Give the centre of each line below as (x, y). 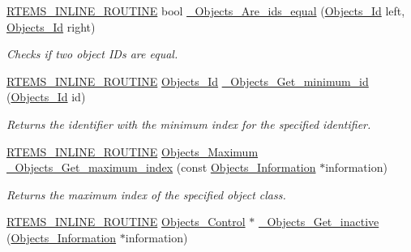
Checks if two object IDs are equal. (92, 54)
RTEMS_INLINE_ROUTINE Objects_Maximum (133, 151)
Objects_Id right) (51, 26)
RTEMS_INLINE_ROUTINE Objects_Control (126, 222)
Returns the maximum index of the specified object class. (146, 194)
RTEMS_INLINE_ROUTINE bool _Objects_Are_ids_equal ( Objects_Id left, (206, 11)
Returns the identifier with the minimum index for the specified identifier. (189, 124)
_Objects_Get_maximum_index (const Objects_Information (161, 167)
